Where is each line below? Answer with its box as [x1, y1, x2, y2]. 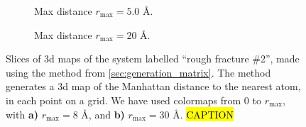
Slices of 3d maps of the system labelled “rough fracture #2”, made [6, 51, 300, 66]
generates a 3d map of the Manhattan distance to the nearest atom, [6, 79, 301, 94]
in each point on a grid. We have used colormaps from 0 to [6, 92, 261, 107]
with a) [6, 106, 38, 121]
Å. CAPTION [173, 106, 234, 121]
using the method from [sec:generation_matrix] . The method [6, 65, 271, 79]
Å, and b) [81, 106, 125, 121]
